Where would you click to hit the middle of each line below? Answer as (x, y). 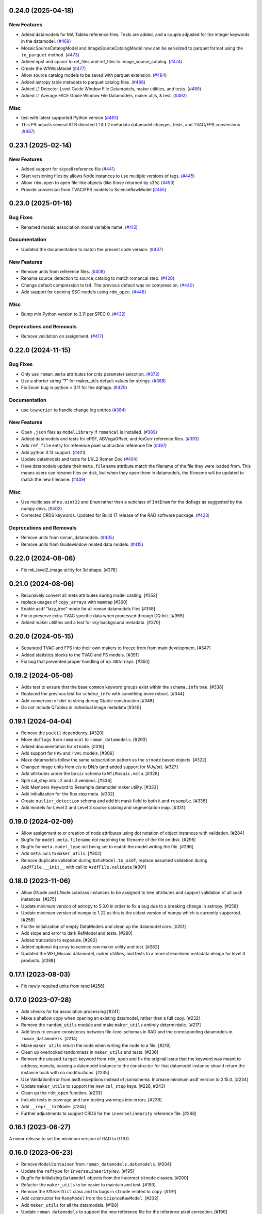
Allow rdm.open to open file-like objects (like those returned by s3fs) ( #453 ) (98, 183)
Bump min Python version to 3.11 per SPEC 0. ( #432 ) (74, 314)
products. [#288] (38, 960)
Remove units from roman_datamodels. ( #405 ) (68, 538)
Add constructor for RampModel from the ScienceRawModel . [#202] (90, 1198)
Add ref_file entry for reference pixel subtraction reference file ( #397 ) (94, 446)
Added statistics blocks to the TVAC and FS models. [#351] (80, 655)
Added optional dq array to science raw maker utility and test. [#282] (90, 947)
